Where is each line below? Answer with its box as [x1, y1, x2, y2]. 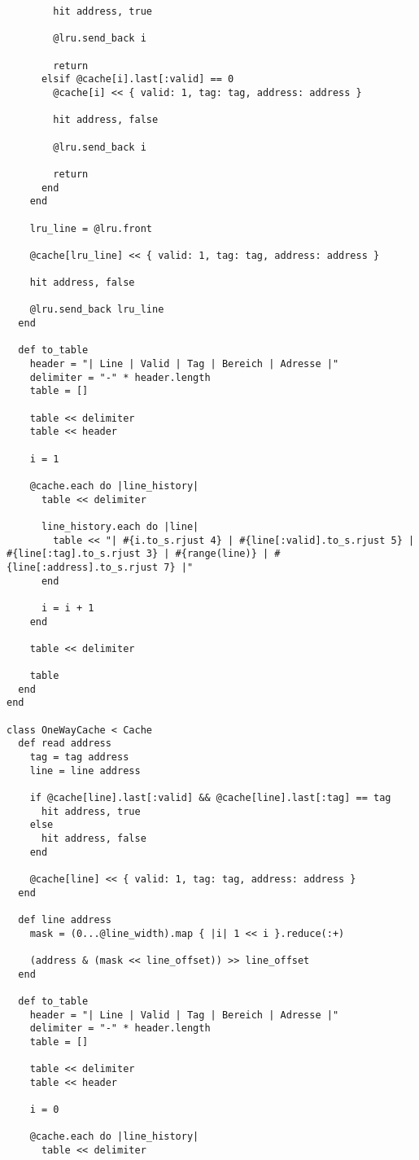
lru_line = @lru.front [29, 222, 152, 234]
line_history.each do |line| [41, 520, 199, 532]
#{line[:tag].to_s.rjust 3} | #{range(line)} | [7, 548, 269, 560]
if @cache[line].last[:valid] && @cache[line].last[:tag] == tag [29, 792, 391, 804]
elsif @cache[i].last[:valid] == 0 [41, 73, 234, 85]
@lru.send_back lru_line [29, 304, 164, 316]
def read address [18, 738, 111, 750]
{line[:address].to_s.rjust [7, 561, 159, 573]
